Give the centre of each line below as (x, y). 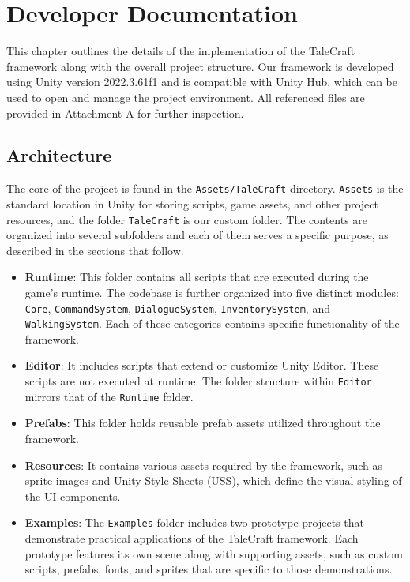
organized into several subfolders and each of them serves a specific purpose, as (197, 235)
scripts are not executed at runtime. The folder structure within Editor (198, 381)
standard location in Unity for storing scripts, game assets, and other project (192, 203)
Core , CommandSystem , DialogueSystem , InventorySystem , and (177, 308)
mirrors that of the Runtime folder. (109, 396)
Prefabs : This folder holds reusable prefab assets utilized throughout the (203, 423)
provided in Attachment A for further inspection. (125, 113)
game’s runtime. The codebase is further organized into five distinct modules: (212, 292)
